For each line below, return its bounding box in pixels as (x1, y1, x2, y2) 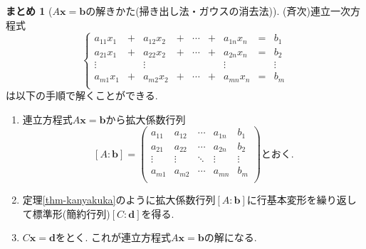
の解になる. (204, 230, 257, 245)
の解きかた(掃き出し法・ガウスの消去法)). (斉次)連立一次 (85, 4, 350, 18)
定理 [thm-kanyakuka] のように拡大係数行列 (22, 192, 216, 206)
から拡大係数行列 (105, 111, 186, 126)
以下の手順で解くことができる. (15, 88, 158, 103)
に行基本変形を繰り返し (246, 192, 357, 206)
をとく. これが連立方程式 (55, 230, 172, 245)
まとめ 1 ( (6, 4, 53, 18)
